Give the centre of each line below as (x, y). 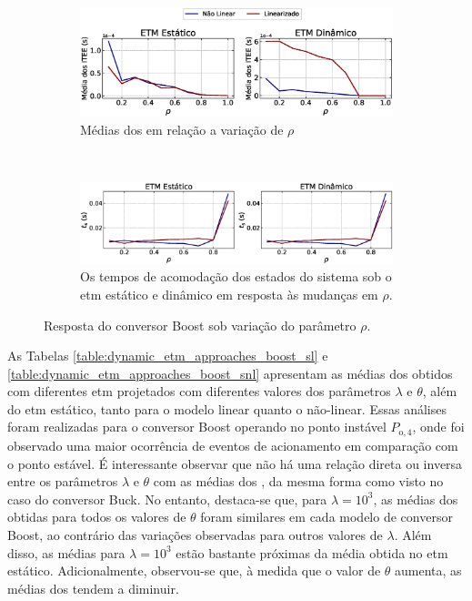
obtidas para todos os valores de (97, 517)
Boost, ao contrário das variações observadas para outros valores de (195, 534)
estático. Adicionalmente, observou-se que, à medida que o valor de (194, 570)
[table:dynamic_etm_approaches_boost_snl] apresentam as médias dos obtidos (230, 373)
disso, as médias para (66, 552)
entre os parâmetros (63, 481)
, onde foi (438, 427)
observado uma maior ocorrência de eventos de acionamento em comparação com (233, 445)
